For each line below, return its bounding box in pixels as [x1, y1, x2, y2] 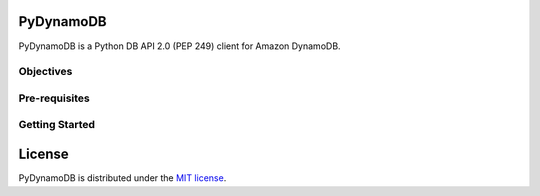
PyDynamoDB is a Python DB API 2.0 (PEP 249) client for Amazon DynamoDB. [18, 40, 341, 52]
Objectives [18, 65, 73, 79]
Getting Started [18, 118, 95, 132]
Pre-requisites [18, 91, 90, 105]
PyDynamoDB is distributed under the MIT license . [18, 172, 227, 184]
